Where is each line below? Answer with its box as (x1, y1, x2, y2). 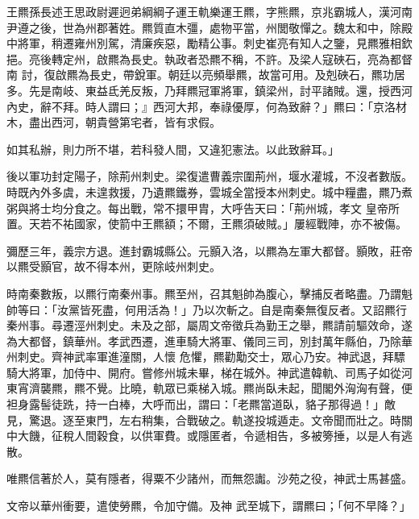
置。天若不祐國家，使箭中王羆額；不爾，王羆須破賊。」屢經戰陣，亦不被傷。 (6, 215, 407, 232)
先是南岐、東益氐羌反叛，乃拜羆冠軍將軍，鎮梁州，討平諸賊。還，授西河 (28, 81, 413, 98)
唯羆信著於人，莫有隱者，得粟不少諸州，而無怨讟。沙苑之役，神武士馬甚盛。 (6, 470, 413, 487)
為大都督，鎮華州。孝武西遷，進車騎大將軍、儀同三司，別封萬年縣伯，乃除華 (6, 332, 413, 349)
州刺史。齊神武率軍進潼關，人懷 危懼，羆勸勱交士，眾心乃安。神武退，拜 (6, 348, 394, 365)
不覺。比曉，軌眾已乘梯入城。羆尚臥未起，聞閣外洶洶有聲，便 (85, 380, 413, 397)
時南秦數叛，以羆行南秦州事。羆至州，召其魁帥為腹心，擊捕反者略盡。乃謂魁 (6, 284, 413, 301)
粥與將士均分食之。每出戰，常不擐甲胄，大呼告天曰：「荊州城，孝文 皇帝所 (6, 199, 400, 216)
